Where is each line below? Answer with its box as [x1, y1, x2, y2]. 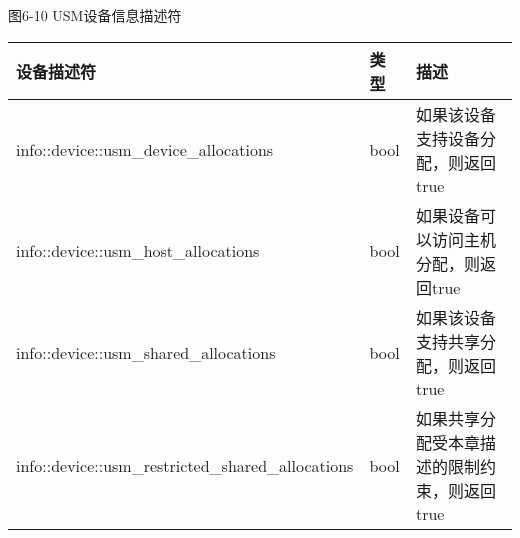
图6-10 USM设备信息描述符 [8, 5, 182, 25]
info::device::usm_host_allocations [16, 239, 260, 263]
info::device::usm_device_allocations [16, 137, 274, 161]
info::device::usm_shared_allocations [16, 340, 276, 364]
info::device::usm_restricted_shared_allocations [16, 453, 354, 477]
